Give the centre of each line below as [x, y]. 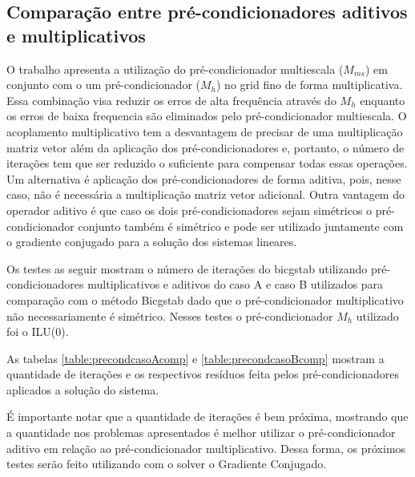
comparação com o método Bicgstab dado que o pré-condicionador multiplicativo [205, 299]
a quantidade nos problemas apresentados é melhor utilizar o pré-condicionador [201, 433]
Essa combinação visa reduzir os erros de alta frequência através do [171, 100]
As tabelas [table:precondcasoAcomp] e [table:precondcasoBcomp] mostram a [195, 358]
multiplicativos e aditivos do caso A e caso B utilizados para [236, 284]
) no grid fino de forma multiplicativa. [310, 85]
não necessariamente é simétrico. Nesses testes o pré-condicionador [170, 315]
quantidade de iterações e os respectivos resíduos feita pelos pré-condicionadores [203, 374]
